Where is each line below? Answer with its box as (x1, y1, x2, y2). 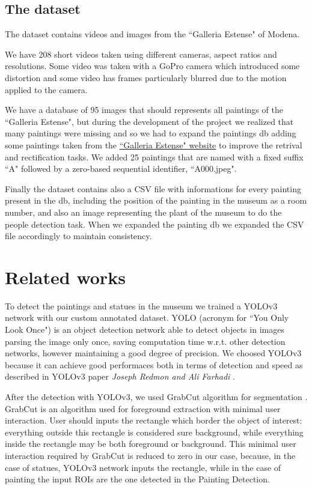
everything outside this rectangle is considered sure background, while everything (5, 425, 304, 438)
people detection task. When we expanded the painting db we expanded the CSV (5, 217, 304, 230)
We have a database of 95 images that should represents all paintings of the (5, 103, 283, 116)
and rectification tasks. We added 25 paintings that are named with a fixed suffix (5, 150, 304, 163)
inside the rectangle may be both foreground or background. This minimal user (5, 437, 296, 450)
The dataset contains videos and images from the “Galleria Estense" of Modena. (5, 28, 300, 40)
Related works (5, 264, 126, 289)
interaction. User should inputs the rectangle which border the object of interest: (5, 414, 302, 427)
